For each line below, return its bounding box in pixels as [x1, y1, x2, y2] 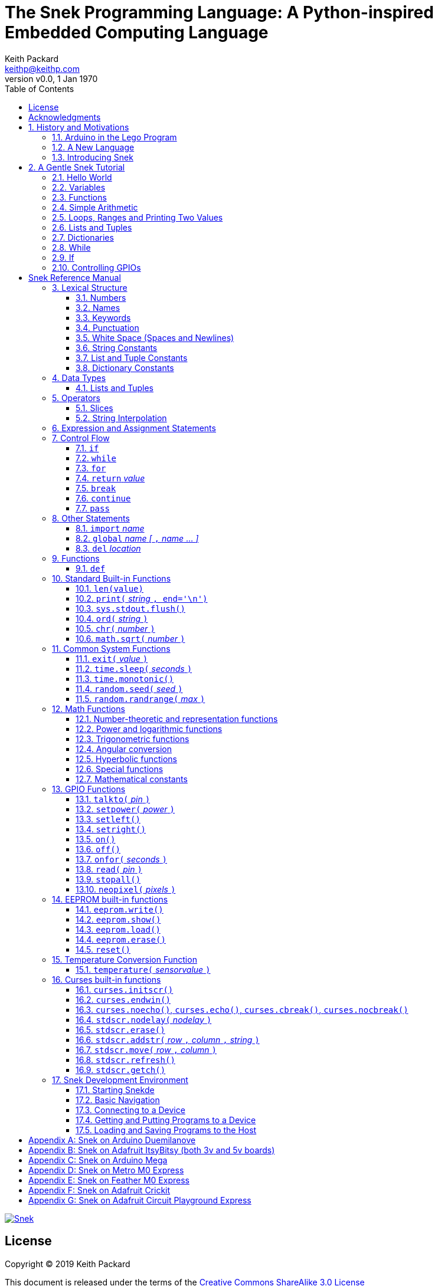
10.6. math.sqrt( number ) [76, 633, 185, 644]
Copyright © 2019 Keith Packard [5, 1258, 130, 1269]
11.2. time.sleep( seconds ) [76, 663, 192, 674]
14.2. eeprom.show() [76, 914, 161, 924]
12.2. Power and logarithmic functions [76, 723, 223, 734]
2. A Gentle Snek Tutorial [28, 162, 125, 172]
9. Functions [52, 553, 100, 563]
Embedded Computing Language [5, 22, 269, 42]
